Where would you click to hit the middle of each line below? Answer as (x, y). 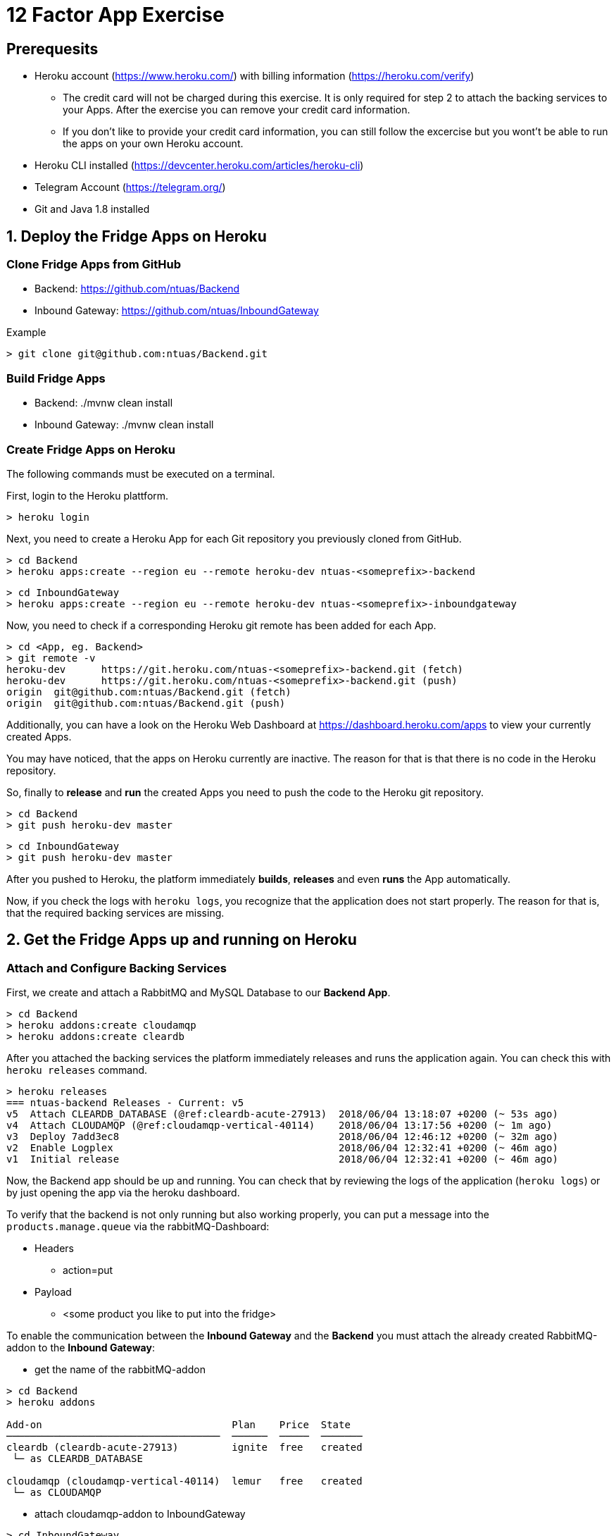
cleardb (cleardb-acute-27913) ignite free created (184, 1448)
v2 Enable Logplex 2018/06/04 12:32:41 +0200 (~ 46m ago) (282, 1148)
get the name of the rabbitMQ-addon (120, 1370)
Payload (53, 1292)
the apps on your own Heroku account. (153, 144)
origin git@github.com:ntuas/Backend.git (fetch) (149, 692)
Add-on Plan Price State (178, 1425)
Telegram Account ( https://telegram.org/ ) (130, 187)
